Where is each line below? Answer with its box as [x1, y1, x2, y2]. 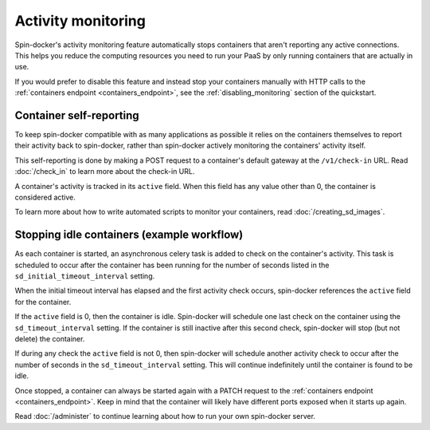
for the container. [14, 297, 72, 306]
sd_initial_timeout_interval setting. [14, 271, 155, 281]
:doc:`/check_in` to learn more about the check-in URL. [14, 167, 195, 176]
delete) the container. [14, 334, 85, 343]
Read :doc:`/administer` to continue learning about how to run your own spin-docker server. [14, 412, 316, 421]
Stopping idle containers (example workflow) [14, 228, 244, 242]
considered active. [14, 192, 76, 202]
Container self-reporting [14, 108, 139, 122]
